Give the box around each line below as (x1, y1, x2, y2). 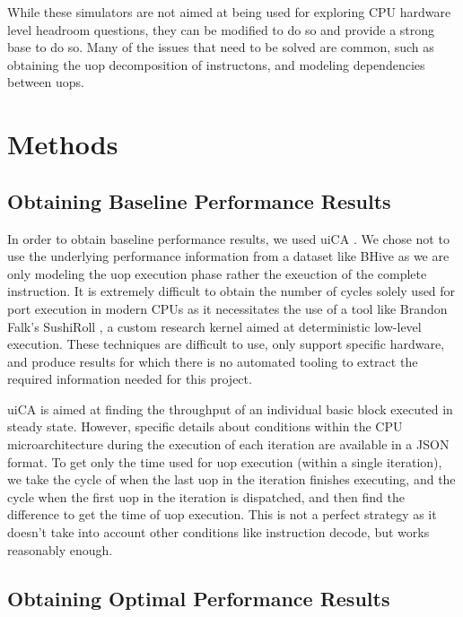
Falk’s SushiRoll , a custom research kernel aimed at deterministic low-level (7, 317, 422, 335)
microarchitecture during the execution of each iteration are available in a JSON (7, 435, 450, 454)
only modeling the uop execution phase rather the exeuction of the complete (7, 264, 427, 282)
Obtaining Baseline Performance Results (7, 187, 391, 214)
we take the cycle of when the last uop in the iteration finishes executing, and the (7, 470, 456, 489)
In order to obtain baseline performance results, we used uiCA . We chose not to (7, 229, 450, 248)
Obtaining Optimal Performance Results (7, 584, 390, 612)
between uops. (7, 73, 85, 91)
